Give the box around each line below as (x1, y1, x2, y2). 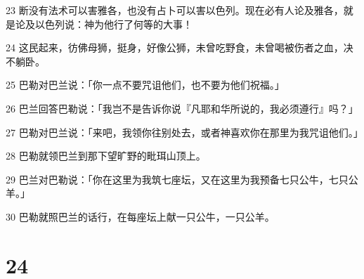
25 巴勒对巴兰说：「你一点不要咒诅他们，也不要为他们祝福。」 (6, 77, 285, 92)
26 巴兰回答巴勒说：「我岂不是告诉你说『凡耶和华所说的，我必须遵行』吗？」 (6, 100, 358, 115)
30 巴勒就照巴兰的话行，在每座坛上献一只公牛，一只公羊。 (6, 209, 275, 223)
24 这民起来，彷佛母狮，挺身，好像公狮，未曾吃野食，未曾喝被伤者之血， (6, 40, 344, 55)
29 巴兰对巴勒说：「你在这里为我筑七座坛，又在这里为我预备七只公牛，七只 (6, 171, 349, 186)
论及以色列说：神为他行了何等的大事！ (15, 16, 193, 31)
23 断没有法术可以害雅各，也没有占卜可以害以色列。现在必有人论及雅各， (6, 3, 344, 17)
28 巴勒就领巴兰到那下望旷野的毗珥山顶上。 (6, 148, 206, 163)
